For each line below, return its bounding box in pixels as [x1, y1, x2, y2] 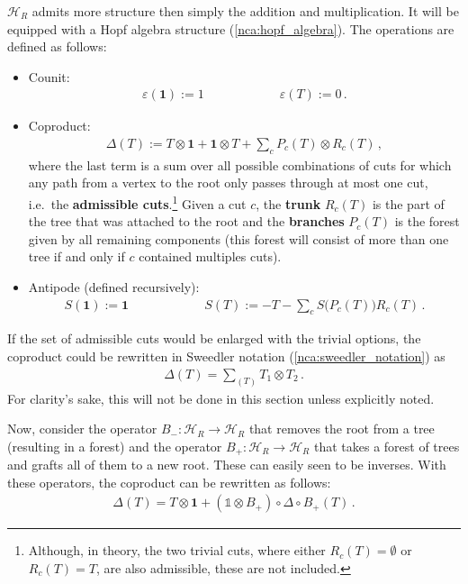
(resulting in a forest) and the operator [7, 436, 222, 455]
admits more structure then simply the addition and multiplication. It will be [31, 2, 459, 20]
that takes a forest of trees [313, 436, 460, 455]
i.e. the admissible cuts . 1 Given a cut [28, 192, 247, 213]
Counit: [28, 67, 70, 86]
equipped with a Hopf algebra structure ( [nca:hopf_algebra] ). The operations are [7, 19, 454, 38]
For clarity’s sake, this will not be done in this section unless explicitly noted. [7, 388, 435, 407]
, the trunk [256, 194, 321, 213]
